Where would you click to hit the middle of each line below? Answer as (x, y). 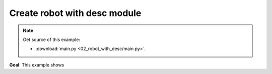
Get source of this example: (52, 39)
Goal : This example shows (37, 64)
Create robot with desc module (75, 13)
